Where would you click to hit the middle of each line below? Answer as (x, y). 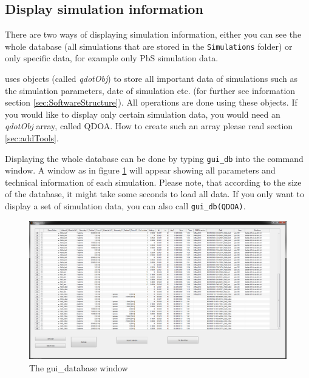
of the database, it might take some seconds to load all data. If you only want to (154, 194)
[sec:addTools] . (32, 138)
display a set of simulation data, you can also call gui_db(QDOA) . (125, 206)
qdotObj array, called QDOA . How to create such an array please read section (149, 126)
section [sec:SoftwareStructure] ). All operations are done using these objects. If (151, 102)
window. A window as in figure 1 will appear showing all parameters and (140, 170)
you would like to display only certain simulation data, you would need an (143, 114)
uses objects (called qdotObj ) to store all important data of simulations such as (151, 79)
